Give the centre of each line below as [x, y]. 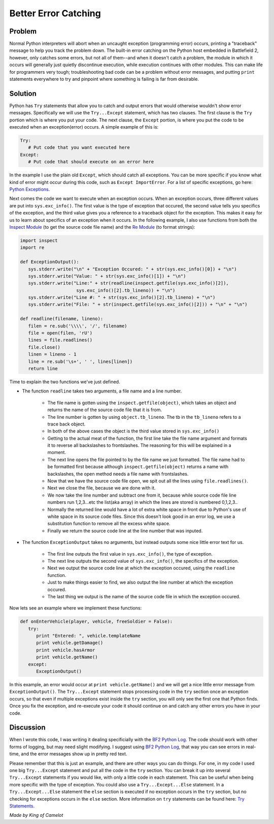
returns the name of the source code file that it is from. [105, 410]
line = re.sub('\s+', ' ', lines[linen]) [80, 361]
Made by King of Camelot [36, 815]
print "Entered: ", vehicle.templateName [88, 636]
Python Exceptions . [30, 189]
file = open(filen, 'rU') [60, 333]
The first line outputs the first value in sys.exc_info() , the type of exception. [130, 554]
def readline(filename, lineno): [62, 319]
